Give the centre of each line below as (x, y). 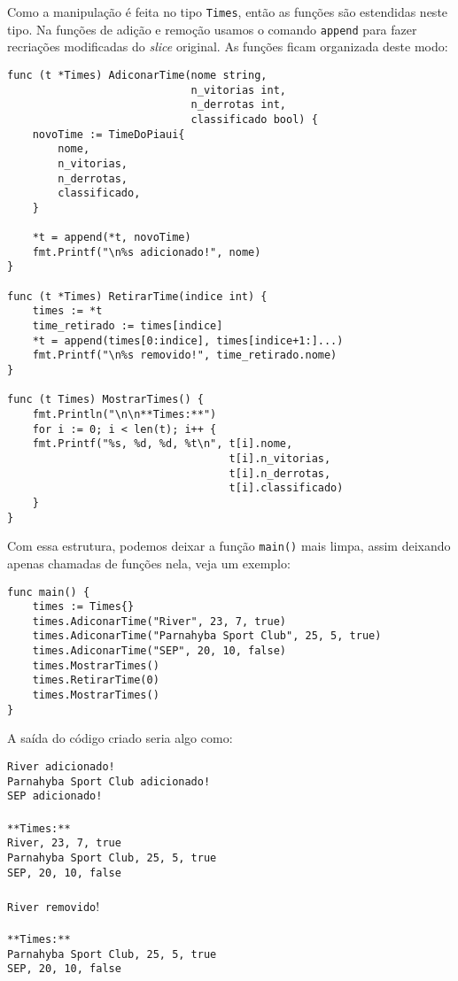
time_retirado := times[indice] (128, 326)
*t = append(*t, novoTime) (112, 238)
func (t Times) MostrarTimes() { (105, 400)
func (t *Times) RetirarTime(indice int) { (137, 296)
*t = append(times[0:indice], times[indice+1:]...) (188, 340)
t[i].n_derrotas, (280, 473)
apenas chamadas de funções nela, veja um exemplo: (149, 563)
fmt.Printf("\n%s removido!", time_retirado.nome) (185, 355)
